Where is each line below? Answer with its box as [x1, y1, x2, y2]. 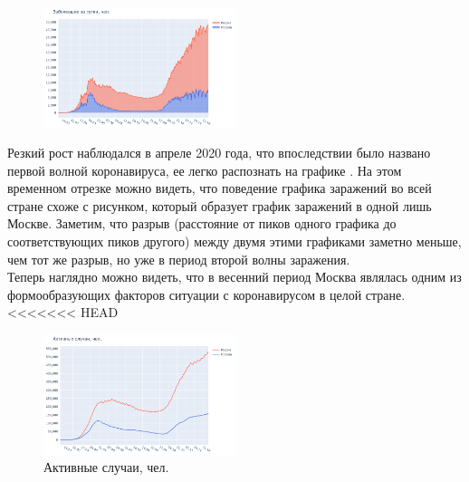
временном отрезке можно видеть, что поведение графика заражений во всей [7, 178, 432, 198]
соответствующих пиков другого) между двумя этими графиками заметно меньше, [7, 232, 462, 251]
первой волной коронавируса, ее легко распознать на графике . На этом [7, 160, 402, 179]
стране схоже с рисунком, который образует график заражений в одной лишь [7, 196, 432, 215]
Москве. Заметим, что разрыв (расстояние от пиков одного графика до [7, 214, 397, 233]
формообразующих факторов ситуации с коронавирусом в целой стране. [7, 284, 406, 304]
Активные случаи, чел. [43, 458, 169, 477]
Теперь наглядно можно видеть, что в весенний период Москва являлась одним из [7, 267, 462, 286]
